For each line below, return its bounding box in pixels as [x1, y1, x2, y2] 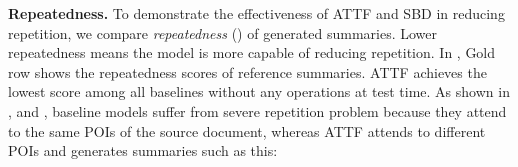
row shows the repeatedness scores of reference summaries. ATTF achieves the [8, 61, 487, 82]
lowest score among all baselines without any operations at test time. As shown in [8, 81, 510, 102]
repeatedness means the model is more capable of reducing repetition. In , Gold [8, 42, 496, 63]
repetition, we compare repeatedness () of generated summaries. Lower [8, 22, 438, 43]
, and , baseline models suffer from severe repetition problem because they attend [8, 100, 507, 121]
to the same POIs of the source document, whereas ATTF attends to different [8, 120, 486, 141]
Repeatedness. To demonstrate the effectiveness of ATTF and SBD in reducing [8, 3, 505, 23]
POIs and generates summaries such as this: [8, 140, 278, 161]
